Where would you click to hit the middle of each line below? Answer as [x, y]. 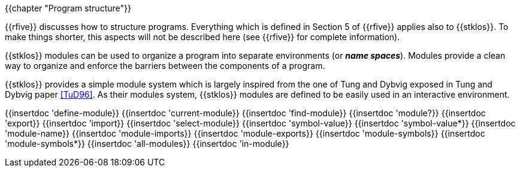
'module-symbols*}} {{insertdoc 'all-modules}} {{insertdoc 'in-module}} [147, 144]
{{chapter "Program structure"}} [68, 8]
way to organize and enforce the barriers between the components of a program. [165, 66]
